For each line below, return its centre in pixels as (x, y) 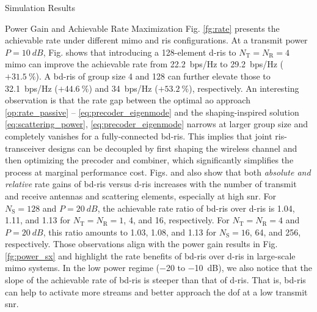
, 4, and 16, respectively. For (177, 220)
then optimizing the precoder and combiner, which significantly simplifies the (149, 160)
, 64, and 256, (275, 232)
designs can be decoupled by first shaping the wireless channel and (173, 148)
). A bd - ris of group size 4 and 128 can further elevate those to (153, 76)
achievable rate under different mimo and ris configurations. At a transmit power (156, 40)
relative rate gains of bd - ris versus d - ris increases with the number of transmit (151, 184)
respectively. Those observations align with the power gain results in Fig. (141, 244)
